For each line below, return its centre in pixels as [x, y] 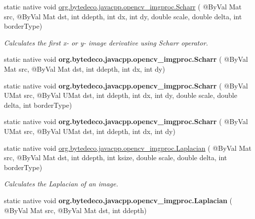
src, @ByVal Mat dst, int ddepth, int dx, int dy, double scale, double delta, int [123, 16]
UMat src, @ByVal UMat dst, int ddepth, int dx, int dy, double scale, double [121, 95]
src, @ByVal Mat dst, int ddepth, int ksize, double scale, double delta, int [116, 157]
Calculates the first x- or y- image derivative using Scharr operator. [106, 42]
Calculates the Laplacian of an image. [61, 184]
